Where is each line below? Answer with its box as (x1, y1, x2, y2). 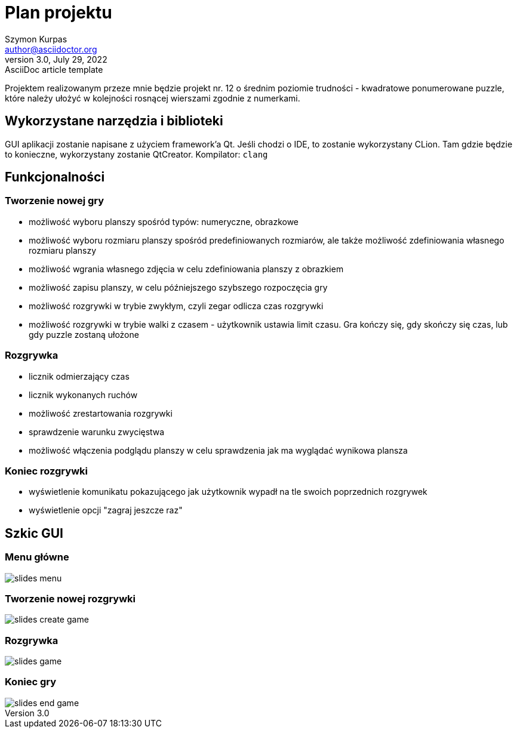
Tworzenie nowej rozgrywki (5, 592, 136, 605)
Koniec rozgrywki (5, 464, 88, 477)
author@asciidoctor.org (5, 44, 97, 54)
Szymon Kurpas (5, 33, 67, 44)
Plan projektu (5, 2, 112, 23)
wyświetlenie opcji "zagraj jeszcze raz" (29, 505, 183, 516)
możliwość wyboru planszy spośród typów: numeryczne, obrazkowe (29, 216, 299, 227)
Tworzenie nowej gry (5, 195, 104, 207)
